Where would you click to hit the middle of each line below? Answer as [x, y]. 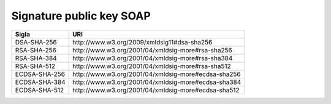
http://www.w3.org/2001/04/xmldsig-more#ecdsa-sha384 [157, 82]
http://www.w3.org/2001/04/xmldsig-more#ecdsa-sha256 [157, 74]
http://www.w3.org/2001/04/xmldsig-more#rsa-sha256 [152, 50]
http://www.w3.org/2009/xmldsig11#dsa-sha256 [143, 42]
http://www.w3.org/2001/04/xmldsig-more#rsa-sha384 [153, 58]
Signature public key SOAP [81, 16]
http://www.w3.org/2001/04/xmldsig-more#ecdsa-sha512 [156, 90]
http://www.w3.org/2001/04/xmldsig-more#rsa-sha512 [152, 66]
